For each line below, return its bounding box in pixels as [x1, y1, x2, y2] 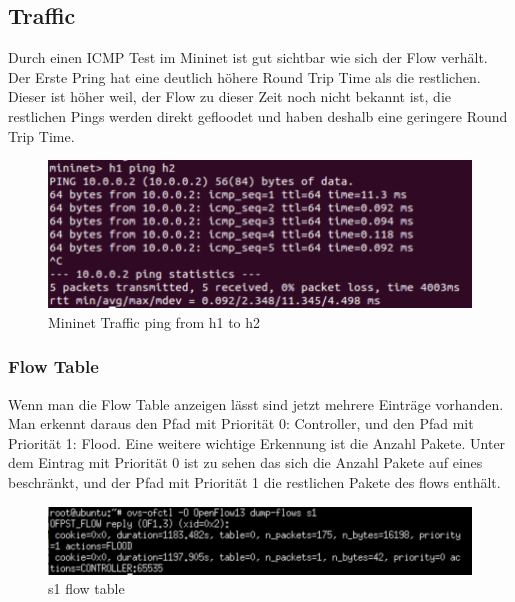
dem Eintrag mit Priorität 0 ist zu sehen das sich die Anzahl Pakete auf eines [8, 452, 483, 473]
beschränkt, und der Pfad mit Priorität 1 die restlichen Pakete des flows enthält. [8, 472, 501, 492]
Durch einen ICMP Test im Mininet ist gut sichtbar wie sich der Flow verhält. [8, 47, 488, 68]
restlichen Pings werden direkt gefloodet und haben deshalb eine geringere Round [8, 105, 508, 126]
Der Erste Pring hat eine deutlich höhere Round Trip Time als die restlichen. [8, 66, 481, 87]
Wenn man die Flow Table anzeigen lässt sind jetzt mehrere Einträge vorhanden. [8, 393, 504, 414]
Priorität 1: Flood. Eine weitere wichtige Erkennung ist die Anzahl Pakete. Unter [8, 432, 506, 453]
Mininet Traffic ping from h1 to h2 [48, 311, 261, 332]
